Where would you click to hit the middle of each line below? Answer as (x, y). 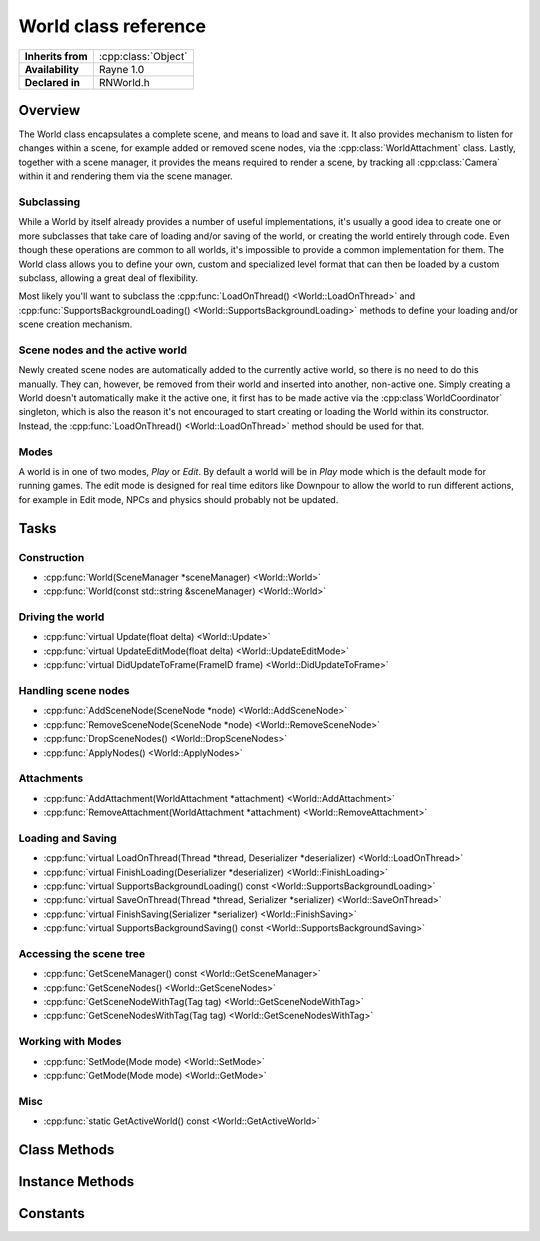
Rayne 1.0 (121, 69)
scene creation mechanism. (75, 324)
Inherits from (56, 56)
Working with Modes (70, 1042)
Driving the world (61, 617)
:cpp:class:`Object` (143, 56)
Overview (49, 110)
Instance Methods (76, 1181)
